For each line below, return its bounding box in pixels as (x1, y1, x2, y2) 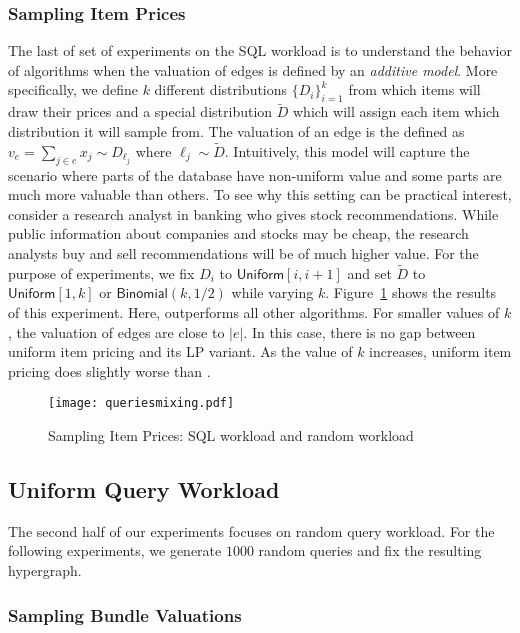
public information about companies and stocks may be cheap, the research (8, 223, 469, 244)
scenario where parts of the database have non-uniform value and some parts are (8, 164, 502, 185)
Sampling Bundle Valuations (8, 602, 242, 627)
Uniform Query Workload (8, 474, 280, 505)
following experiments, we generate (8, 540, 222, 561)
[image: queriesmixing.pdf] (48, 396, 235, 411)
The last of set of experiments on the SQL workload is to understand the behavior (8, 40, 512, 61)
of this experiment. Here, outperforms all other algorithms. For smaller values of (8, 302, 500, 322)
